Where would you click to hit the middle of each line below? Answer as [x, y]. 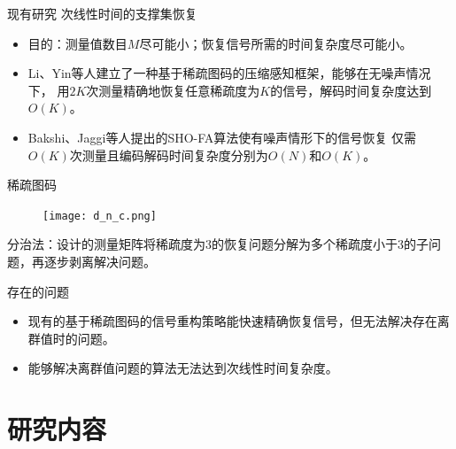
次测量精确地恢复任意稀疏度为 [173, 90]
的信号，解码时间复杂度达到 [351, 90]
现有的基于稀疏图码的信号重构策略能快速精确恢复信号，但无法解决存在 [232, 321]
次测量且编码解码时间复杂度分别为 [169, 155]
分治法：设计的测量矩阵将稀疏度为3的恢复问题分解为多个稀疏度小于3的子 [218, 244]
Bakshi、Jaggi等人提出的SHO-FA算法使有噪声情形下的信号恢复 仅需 [222, 137]
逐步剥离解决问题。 [100, 261]
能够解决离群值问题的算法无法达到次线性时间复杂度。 [183, 368]
